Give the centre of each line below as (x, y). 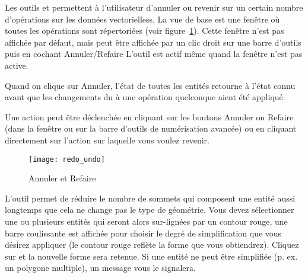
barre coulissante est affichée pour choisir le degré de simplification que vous (143, 233)
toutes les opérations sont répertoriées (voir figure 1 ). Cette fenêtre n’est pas (145, 31)
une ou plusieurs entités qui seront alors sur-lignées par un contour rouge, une (146, 221)
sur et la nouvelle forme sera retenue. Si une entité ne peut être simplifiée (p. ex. (151, 256)
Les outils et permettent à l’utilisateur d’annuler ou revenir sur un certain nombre (154, 7)
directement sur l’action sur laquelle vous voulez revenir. (107, 140)
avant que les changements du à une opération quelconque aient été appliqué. (145, 97)
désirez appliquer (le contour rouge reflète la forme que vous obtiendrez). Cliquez (152, 245)
